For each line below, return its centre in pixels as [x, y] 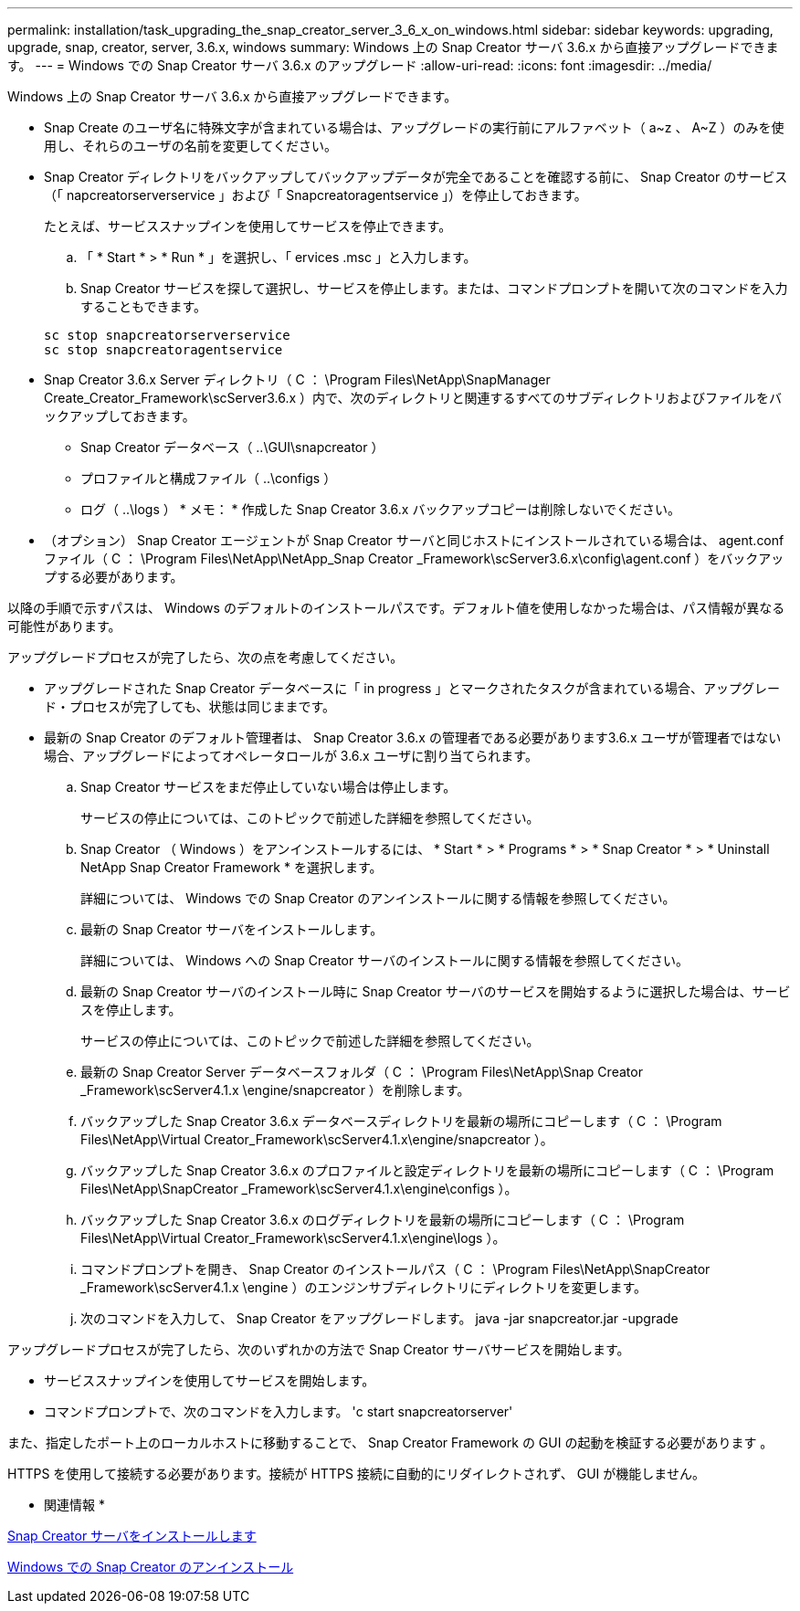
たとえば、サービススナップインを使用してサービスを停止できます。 [248, 226]
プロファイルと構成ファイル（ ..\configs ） [209, 478]
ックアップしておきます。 [120, 416]
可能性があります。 [64, 626]
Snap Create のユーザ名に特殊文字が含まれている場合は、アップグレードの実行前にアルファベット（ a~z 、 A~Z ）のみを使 [414, 127]
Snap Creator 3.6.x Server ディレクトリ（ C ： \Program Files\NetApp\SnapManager [297, 379]
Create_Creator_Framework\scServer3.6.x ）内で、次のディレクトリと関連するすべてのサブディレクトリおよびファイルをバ [413, 398]
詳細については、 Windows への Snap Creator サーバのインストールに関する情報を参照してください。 [384, 960]
